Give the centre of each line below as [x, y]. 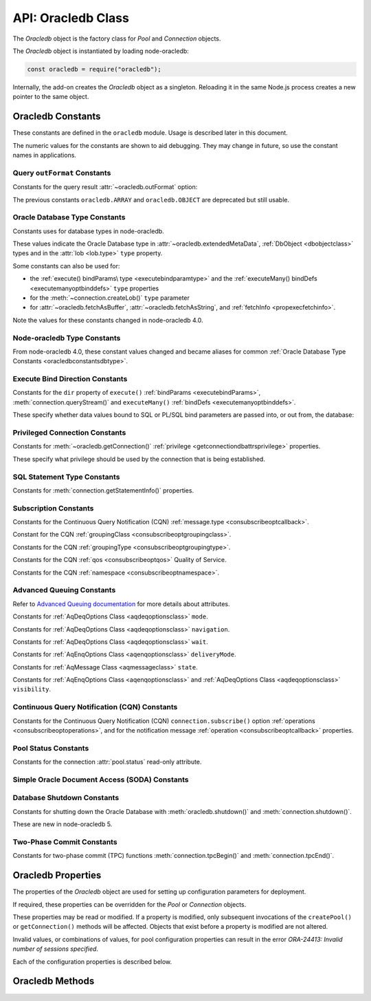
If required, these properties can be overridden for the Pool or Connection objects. [130, 904]
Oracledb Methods [54, 981]
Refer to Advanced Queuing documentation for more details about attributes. [121, 604]
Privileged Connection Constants [69, 432]
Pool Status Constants [51, 748]
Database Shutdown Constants [66, 798]
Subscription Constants [53, 508]
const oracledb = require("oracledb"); [94, 69]
